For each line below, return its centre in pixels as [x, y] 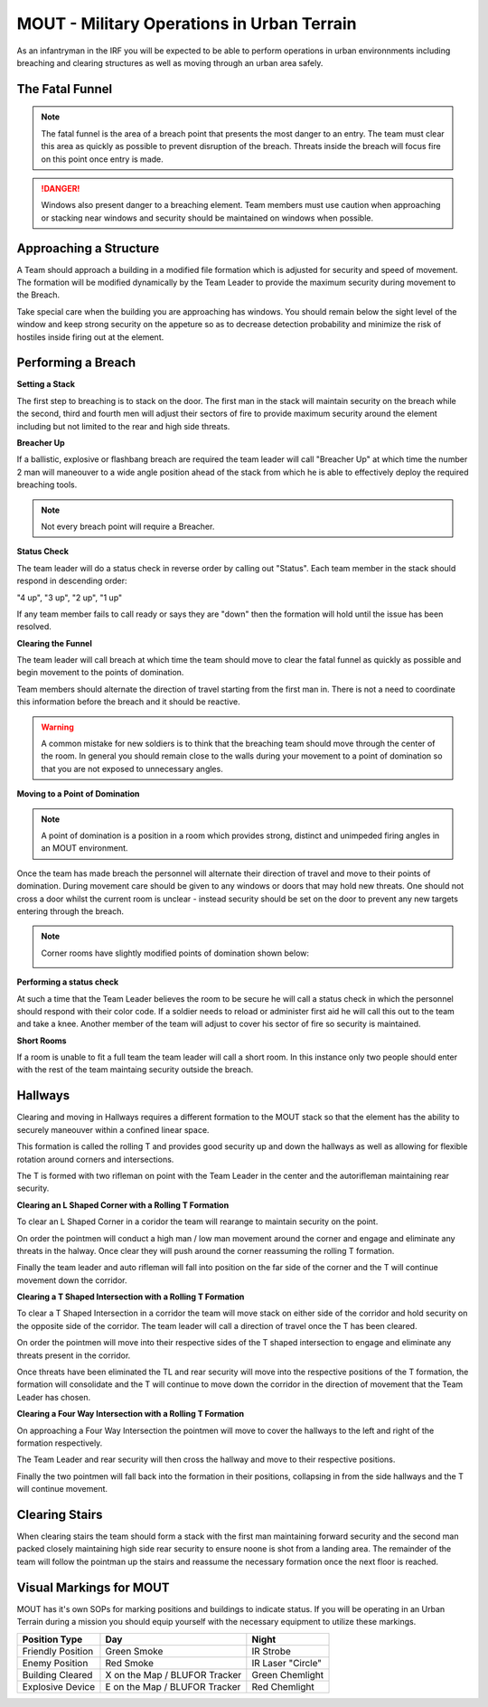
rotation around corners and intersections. [95, 1159]
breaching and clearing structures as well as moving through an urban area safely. [170, 62]
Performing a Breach [76, 363]
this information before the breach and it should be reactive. [128, 702]
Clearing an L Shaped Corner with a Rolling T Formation [123, 1205]
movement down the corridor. [72, 1280]
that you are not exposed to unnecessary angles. [132, 769]
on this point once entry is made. [103, 159]
